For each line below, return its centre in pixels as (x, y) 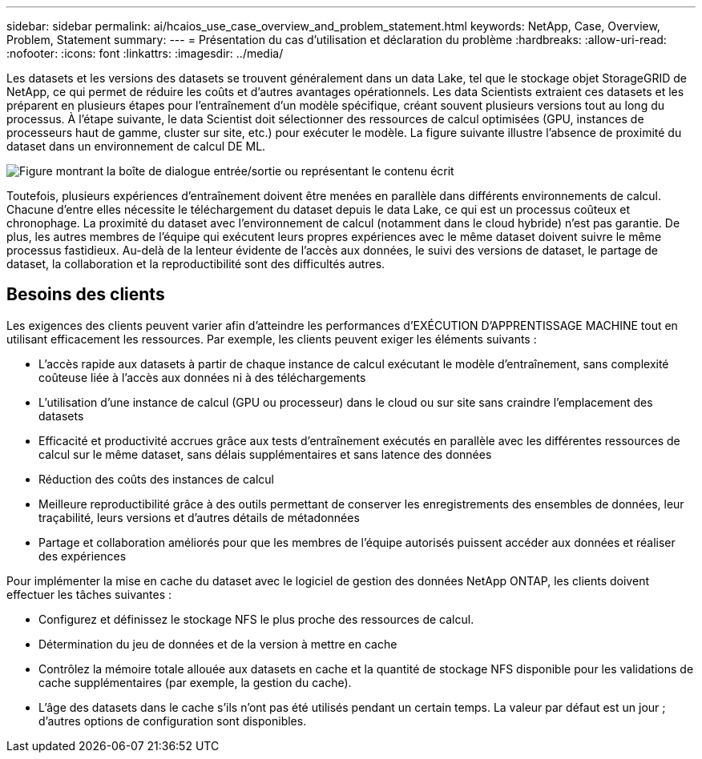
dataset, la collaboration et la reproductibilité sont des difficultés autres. (196, 264)
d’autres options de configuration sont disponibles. (173, 721)
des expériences (83, 556)
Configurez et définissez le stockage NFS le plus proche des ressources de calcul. (256, 619)
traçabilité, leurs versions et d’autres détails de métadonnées (199, 517)
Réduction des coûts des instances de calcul (156, 479)
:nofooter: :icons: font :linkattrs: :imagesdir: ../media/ (145, 53)
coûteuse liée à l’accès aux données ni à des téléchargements (202, 377)
